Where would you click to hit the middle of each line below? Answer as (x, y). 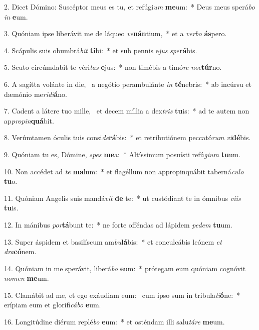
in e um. (16, 16)
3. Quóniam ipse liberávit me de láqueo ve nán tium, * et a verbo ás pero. (115, 33)
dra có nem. (20, 251)
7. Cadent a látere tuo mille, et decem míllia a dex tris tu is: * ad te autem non (127, 111)
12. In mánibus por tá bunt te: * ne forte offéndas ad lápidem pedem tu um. (118, 224)
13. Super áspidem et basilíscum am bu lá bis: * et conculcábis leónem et (113, 241)
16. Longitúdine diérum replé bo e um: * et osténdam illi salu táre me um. (114, 322)
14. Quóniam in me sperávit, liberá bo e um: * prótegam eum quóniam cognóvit (125, 268)
